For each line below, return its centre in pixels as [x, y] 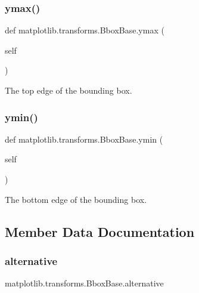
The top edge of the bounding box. [69, 90]
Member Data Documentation [100, 231]
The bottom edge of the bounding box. [76, 199]
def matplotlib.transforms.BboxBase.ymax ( [85, 30]
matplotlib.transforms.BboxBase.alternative [84, 283]
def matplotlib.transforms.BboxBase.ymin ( [84, 139]
